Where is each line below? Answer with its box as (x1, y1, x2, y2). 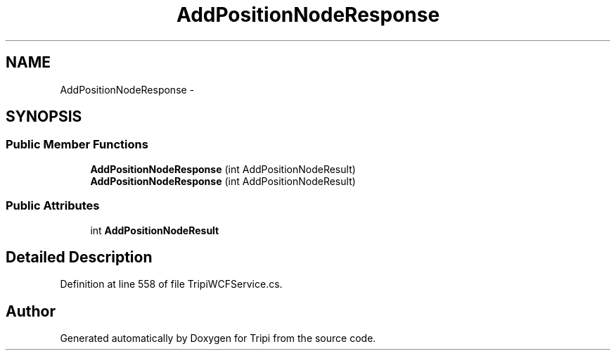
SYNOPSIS (6, 108, 82, 126)
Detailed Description (6, 248, 153, 266)
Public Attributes (6, 198, 100, 213)
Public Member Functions (6, 137, 148, 152)
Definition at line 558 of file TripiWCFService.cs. (60, 278, 283, 291)
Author (6, 302, 56, 320)
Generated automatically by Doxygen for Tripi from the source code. (60, 332, 376, 345)
